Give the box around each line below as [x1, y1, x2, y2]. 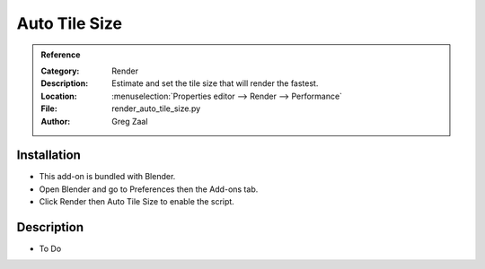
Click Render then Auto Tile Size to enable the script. [39, 196, 235, 207]
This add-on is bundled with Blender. [39, 171, 176, 182]
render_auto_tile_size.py [111, 103, 201, 114]
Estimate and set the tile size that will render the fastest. [111, 78, 319, 89]
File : [40, 103, 57, 114]
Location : [40, 91, 77, 101]
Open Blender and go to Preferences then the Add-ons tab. [39, 184, 259, 195]
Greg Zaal [111, 116, 148, 126]
